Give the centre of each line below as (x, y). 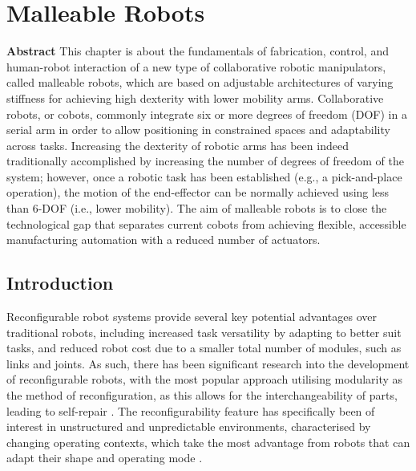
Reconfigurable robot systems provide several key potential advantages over (192, 317)
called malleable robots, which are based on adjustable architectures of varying (200, 82)
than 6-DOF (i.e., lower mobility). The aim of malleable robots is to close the (197, 208)
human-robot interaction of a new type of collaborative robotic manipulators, (196, 66)
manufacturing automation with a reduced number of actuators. (164, 240)
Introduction (60, 283)
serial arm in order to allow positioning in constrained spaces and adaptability (198, 130)
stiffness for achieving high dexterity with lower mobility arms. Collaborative (195, 97)
